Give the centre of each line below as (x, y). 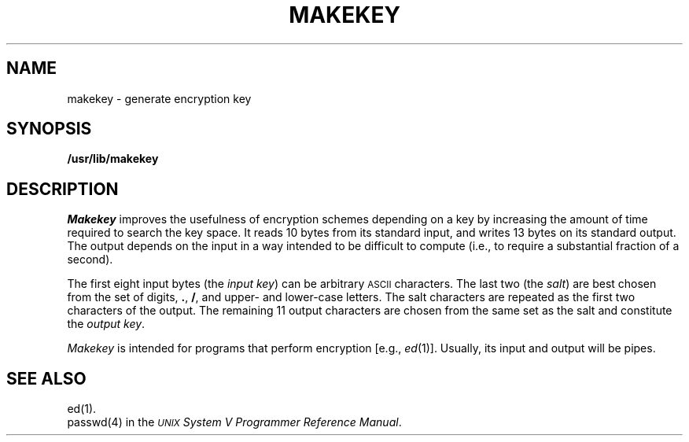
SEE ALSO (46, 378)
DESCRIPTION (63, 189)
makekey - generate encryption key (159, 98)
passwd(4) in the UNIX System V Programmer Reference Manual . (234, 422)
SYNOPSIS (49, 129)
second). (90, 260)
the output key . (106, 324)
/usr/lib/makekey (113, 159)
